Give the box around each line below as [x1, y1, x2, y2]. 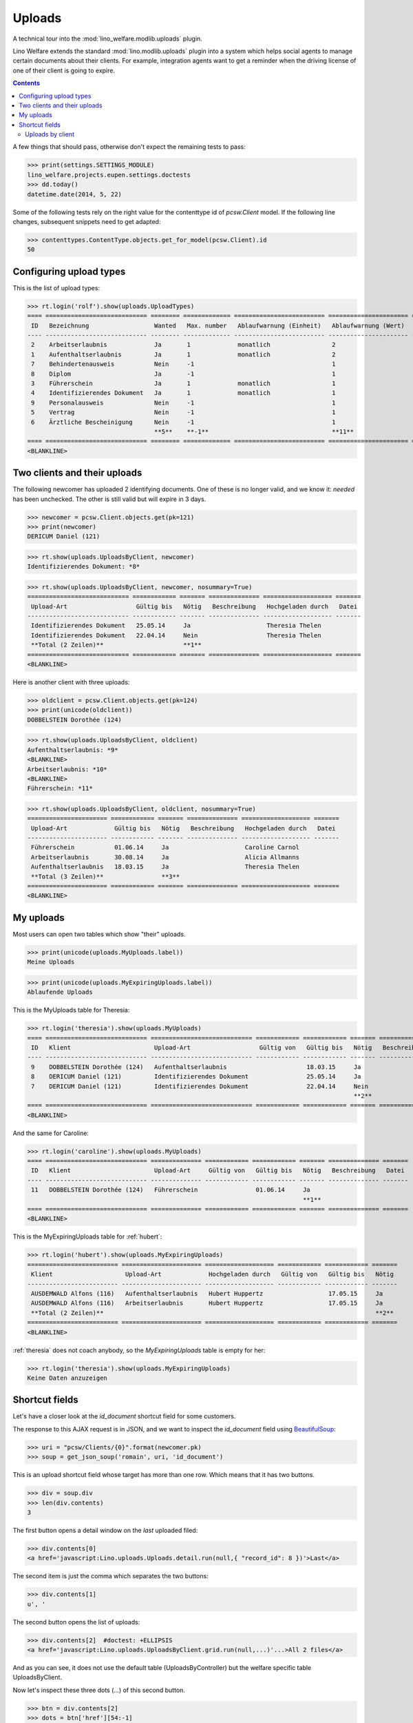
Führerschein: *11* [27, 784, 93, 793]
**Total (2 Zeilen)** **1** [31, 641, 202, 649]
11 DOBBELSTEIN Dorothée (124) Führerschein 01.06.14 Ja [31, 1186, 311, 1194]
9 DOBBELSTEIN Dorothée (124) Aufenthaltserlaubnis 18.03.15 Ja [31, 1063, 361, 1071]
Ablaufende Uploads [27, 988, 93, 996]
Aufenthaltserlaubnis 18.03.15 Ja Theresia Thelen [31, 863, 299, 871]
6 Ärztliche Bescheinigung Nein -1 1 [31, 418, 337, 426]
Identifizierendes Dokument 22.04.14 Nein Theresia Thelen [31, 631, 321, 639]
